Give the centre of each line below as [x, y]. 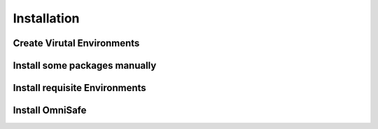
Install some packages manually [85, 66]
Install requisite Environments [79, 88]
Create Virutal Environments [76, 43]
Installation [46, 18]
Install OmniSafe [50, 110]
